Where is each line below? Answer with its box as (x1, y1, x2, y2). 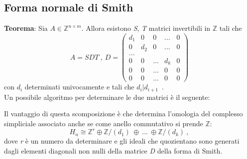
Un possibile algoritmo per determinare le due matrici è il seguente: (4, 91, 210, 102)
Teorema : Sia (4, 23, 48, 33)
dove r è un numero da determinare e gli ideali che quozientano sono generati (4, 136, 240, 146)
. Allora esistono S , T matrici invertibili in (81, 23, 211, 33)
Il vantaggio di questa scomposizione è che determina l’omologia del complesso (4, 108, 243, 119)
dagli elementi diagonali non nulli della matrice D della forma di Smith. (4, 145, 223, 156)
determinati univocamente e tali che (24, 81, 134, 92)
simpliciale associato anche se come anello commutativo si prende (4, 118, 203, 129)
